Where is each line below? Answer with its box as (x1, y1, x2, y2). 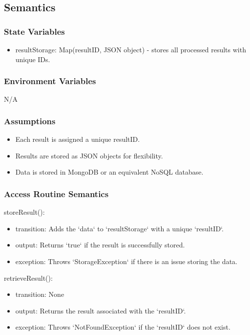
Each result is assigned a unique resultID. (15, 134, 140, 144)
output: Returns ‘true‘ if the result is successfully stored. (15, 240, 185, 250)
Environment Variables (4, 75, 96, 87)
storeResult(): (4, 207, 45, 217)
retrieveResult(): (4, 272, 53, 283)
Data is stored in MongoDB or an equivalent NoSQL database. (15, 167, 204, 177)
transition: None (15, 289, 64, 299)
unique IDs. (15, 54, 50, 64)
